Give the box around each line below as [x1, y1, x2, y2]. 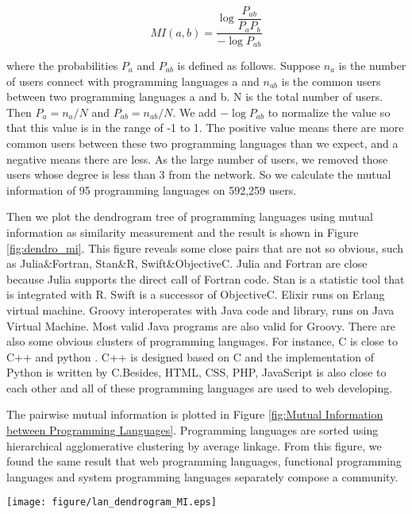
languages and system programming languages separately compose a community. [6, 468, 399, 485]
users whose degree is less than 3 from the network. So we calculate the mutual [6, 166, 391, 183]
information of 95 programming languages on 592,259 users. [6, 181, 297, 198]
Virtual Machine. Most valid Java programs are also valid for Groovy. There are [6, 317, 396, 334]
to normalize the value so [268, 103, 391, 120]
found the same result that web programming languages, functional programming [6, 453, 402, 470]
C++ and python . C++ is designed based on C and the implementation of [6, 348, 375, 365]
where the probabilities [6, 57, 118, 73]
